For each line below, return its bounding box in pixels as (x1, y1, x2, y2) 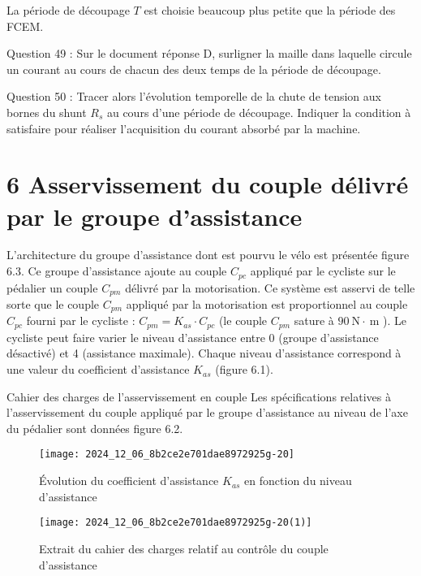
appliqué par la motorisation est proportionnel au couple (126, 295, 408, 312)
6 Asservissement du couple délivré (6, 167, 409, 201)
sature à (294, 312, 334, 329)
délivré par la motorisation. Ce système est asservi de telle (125, 279, 415, 296)
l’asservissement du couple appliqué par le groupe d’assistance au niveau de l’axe (6, 404, 408, 421)
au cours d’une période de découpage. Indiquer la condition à (106, 103, 411, 120)
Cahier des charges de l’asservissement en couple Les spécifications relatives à (6, 388, 391, 405)
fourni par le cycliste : (26, 312, 135, 329)
